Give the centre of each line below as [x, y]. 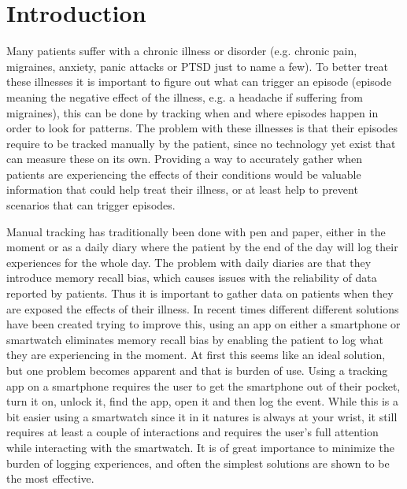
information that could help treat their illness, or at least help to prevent [182, 189]
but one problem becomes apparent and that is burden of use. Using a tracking [197, 370]
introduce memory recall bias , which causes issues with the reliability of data [192, 278]
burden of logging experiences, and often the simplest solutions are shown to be [198, 463]
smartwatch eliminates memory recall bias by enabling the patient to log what [195, 339]
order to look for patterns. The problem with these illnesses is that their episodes [202, 128]
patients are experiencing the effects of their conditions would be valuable [184, 174]
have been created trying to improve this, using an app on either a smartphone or [203, 324]
